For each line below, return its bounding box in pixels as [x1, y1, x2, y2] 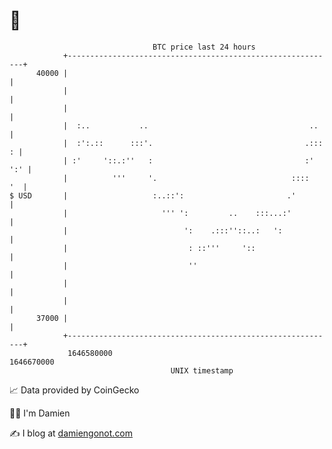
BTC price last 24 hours [152, 42, 256, 52]
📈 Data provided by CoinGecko [9, 384, 140, 396]
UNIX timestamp [170, 365, 234, 376]
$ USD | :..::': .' [9, 190, 297, 201]
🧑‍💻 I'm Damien [9, 407, 71, 419]
